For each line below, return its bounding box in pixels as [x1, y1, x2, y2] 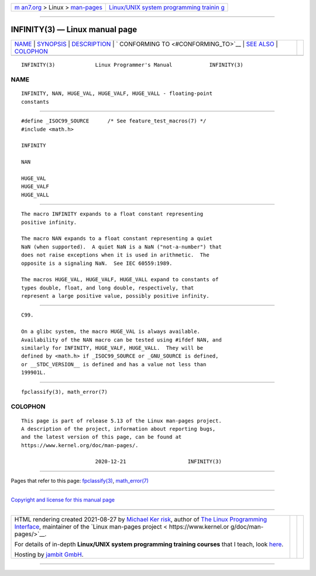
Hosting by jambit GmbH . [14, 550, 84, 558]
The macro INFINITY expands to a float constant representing [21, 211, 204, 217]
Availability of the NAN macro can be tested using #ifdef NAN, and [21, 336, 222, 343]
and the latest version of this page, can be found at [21, 434, 182, 441]
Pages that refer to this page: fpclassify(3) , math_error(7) [11, 477, 149, 484]
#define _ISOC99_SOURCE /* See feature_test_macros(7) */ [21, 118, 207, 124]
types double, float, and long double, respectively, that [21, 284, 194, 291]
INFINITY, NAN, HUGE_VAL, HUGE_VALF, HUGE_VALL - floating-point [21, 90, 213, 97]
